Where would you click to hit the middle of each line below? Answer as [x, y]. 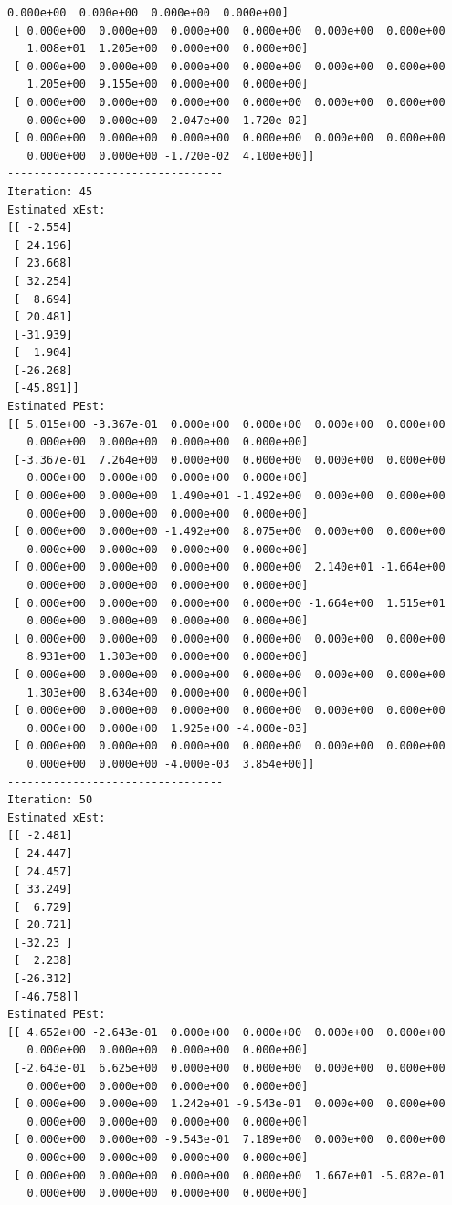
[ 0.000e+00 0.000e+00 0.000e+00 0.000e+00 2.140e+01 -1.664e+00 [230, 567]
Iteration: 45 [50, 191]
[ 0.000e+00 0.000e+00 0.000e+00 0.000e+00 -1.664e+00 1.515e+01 [230, 603]
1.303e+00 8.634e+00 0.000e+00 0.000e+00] [168, 692]
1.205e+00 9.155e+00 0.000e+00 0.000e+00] [168, 84]
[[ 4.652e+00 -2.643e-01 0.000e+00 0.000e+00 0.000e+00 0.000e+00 [226, 1032]
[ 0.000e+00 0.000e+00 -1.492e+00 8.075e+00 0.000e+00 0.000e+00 [230, 532]
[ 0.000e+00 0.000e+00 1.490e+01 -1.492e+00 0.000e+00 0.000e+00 [230, 496]
